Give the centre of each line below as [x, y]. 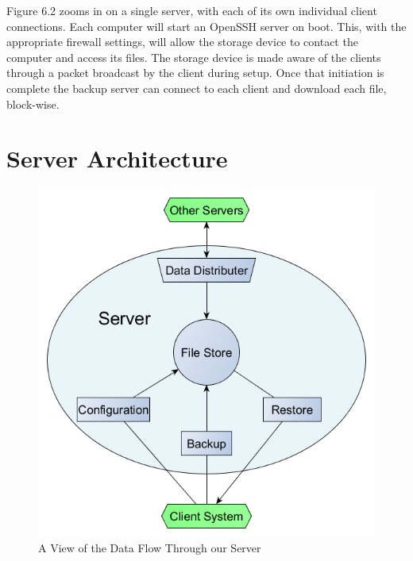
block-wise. [33, 104]
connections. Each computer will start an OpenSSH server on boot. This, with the [206, 26]
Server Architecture [117, 158]
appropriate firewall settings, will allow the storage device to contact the [182, 42]
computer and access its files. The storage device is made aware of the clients [194, 57]
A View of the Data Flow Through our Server [150, 548]
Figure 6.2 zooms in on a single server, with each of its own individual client [192, 10]
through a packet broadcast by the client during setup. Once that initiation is [195, 73]
